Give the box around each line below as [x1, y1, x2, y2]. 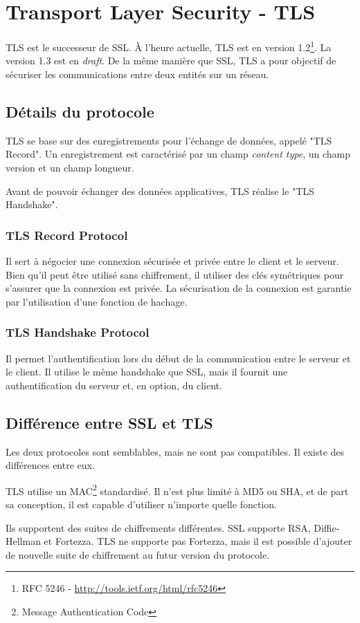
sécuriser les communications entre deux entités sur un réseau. [6, 66, 269, 81]
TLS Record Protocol [6, 226, 128, 243]
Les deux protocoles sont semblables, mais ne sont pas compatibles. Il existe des [6, 444, 345, 458]
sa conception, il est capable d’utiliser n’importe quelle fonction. [6, 496, 277, 511]
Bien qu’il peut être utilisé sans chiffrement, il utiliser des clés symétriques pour [6, 267, 344, 281]
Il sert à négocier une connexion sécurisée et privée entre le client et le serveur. [6, 253, 339, 268]
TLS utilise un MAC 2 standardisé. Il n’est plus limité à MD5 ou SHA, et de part [6, 481, 349, 498]
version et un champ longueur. [6, 160, 134, 174]
